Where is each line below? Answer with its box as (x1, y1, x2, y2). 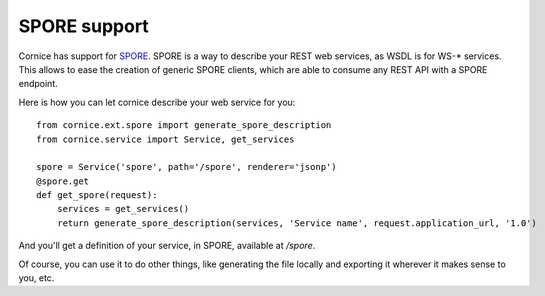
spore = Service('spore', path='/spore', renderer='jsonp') (36, 161, 337, 173)
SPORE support (18, 15, 149, 37)
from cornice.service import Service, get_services (36, 133, 295, 145)
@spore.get (36, 175, 90, 187)
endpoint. (18, 78, 59, 90)
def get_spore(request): (36, 190, 158, 201)
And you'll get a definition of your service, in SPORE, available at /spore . (18, 240, 316, 252)
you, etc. (18, 272, 55, 284)
